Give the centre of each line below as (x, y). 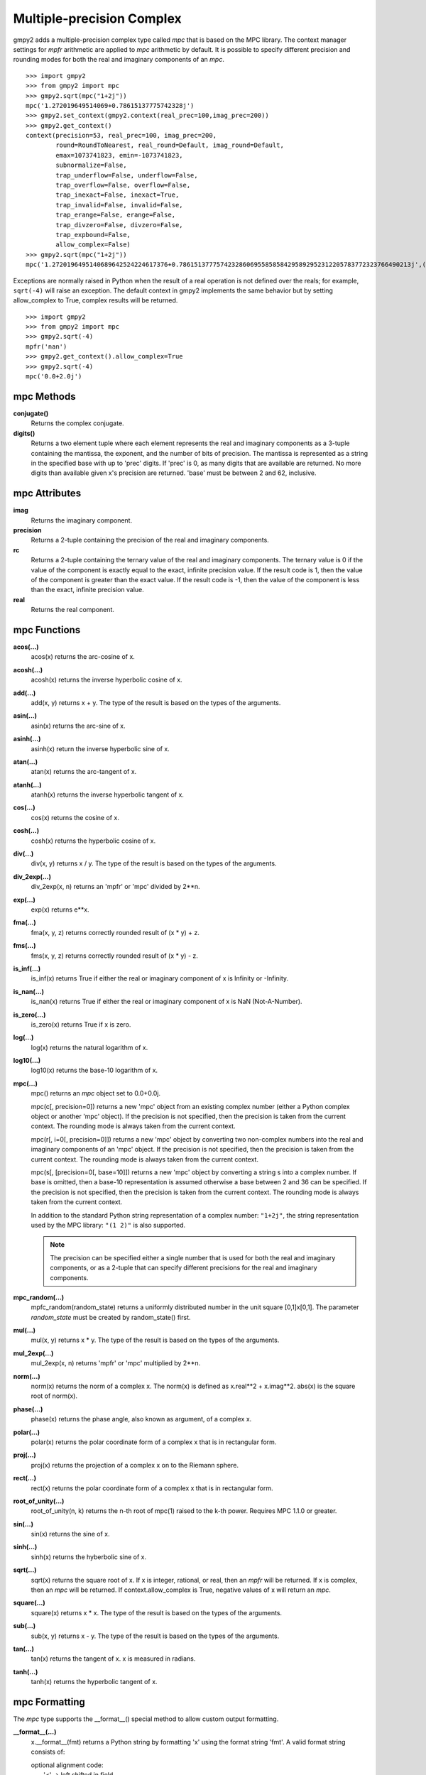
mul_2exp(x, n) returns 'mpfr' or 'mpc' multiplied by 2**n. (116, 1363)
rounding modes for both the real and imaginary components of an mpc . (119, 60)
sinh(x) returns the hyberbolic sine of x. (89, 1557)
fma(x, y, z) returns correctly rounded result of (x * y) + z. (115, 932)
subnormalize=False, (91, 165)
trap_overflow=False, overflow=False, (123, 185)
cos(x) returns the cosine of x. (75, 817)
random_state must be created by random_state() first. (111, 1317)
